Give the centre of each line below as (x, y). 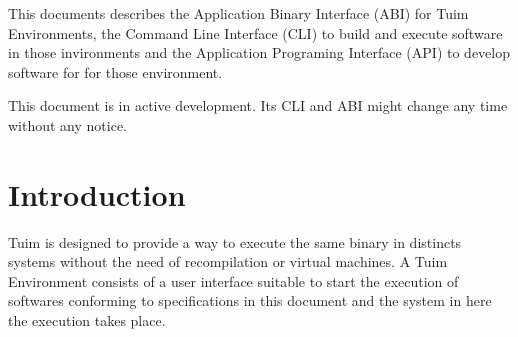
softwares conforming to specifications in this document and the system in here (250, 300)
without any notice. (68, 124)
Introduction (97, 193)
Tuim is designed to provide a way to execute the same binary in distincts (235, 241)
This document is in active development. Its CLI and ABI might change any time (258, 105)
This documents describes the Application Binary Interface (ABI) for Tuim (238, 13)
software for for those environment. (115, 71)
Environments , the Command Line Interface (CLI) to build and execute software (255, 32)
